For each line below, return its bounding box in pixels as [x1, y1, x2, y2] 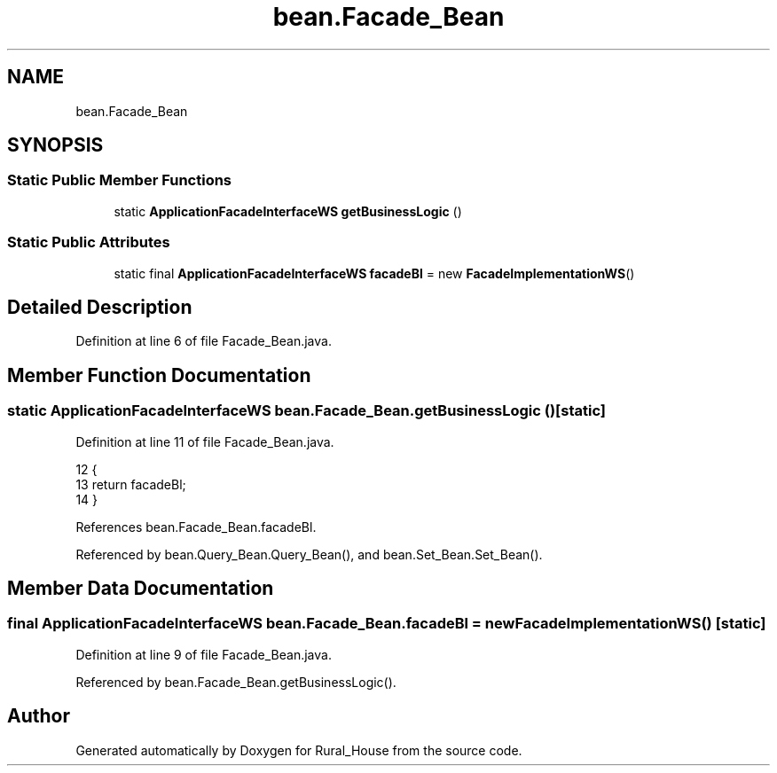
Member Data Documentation [7, 577, 274, 600]
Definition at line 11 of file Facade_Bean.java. [75, 433, 334, 449]
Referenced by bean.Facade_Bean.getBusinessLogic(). [75, 674, 396, 690]
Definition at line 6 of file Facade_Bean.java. [75, 333, 332, 349]
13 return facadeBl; [75, 476, 186, 492]
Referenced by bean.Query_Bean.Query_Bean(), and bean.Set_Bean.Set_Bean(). [75, 546, 543, 562]
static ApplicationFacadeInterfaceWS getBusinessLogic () [114, 203, 462, 219]
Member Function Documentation [7, 363, 311, 386]
